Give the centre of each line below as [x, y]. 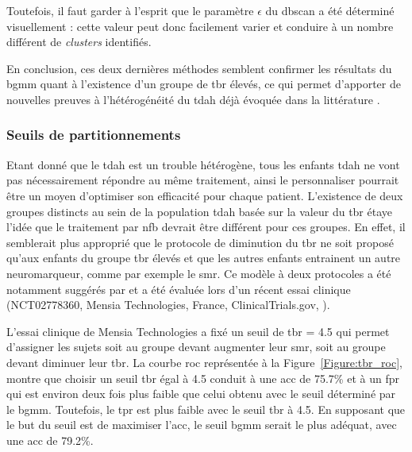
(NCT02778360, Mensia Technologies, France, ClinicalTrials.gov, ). [168, 305]
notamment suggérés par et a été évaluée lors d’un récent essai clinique [179, 289]
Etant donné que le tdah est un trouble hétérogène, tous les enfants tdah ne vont [203, 164]
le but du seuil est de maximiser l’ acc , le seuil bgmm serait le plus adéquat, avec [202, 425]
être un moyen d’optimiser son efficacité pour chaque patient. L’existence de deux [205, 195]
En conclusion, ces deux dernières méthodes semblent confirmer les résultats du [199, 68]
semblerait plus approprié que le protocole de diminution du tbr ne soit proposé [200, 242]
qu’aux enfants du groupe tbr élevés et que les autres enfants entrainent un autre [204, 258]
